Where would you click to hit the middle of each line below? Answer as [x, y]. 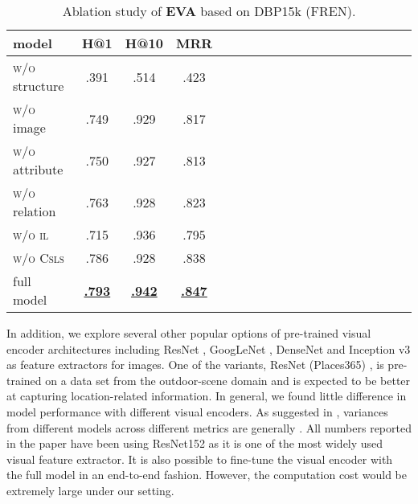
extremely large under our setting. [90, 490]
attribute [38, 169]
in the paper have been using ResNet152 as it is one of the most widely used [195, 443]
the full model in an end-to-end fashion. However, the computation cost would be [207, 475]
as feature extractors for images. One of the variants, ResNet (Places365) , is [195, 365]
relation [35, 211]
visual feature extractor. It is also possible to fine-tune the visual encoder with [200, 459]
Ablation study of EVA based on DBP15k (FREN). [209, 11]
